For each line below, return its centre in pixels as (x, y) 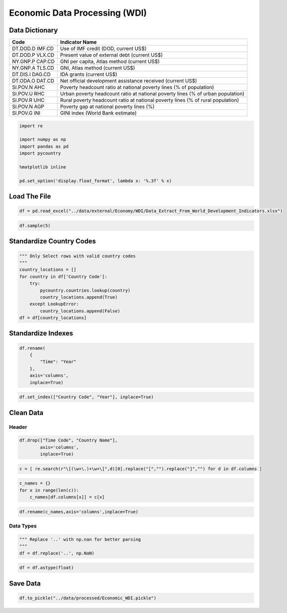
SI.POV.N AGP (28, 107)
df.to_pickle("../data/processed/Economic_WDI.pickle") (88, 598)
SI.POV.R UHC (28, 100)
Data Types (23, 526)
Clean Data (26, 413)
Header (18, 427)
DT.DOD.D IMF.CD (33, 49)
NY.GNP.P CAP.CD (33, 61)
